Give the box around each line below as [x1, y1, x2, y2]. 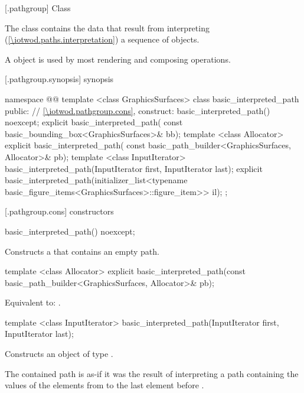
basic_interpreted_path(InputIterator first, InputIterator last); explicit [5, 162, 263, 174]
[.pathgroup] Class [5, 2, 71, 14]
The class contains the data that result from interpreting [5, 21, 210, 34]
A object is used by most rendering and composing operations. [5, 53, 231, 65]
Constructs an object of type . [5, 347, 113, 360]
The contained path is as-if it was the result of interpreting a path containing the [5, 367, 299, 379]
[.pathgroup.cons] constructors [5, 205, 114, 217]
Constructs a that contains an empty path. [5, 245, 159, 257]
